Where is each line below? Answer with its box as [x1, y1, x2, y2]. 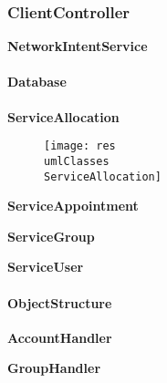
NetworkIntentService [7, 36, 148, 56]
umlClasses [44, 154, 110, 168]
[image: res [44, 140, 116, 153]
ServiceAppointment [7, 196, 139, 215]
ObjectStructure [7, 293, 112, 312]
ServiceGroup [7, 226, 95, 245]
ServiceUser [7, 257, 84, 276]
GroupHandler [7, 358, 101, 378]
